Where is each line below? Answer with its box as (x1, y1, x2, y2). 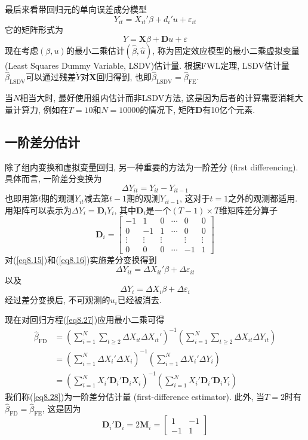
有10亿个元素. (202, 103, 255, 115)
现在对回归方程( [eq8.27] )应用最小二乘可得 (5, 313, 165, 326)
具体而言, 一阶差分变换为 (5, 172, 102, 185)
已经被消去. (117, 293, 162, 305)
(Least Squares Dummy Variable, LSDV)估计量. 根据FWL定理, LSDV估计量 (5, 59, 290, 71)
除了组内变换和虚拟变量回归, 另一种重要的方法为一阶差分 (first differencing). (5, 160, 298, 173)
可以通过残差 (26, 71, 76, 83)
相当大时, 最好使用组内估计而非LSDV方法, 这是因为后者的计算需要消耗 (20, 91, 295, 104)
